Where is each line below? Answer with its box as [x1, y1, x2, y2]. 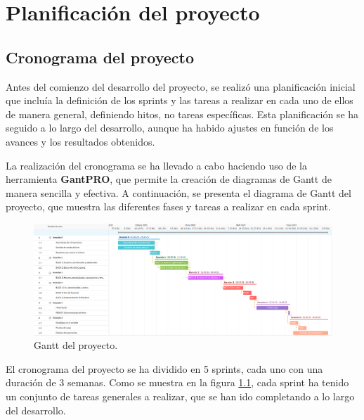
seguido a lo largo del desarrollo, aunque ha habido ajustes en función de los [6, 120, 334, 135]
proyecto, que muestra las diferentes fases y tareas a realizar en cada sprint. [6, 199, 331, 214]
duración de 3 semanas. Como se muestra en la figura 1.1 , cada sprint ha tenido [6, 375, 349, 390]
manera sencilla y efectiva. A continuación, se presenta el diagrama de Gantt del [6, 185, 351, 200]
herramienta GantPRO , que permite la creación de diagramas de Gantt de [6, 172, 332, 186]
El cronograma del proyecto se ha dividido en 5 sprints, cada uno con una [6, 361, 323, 376]
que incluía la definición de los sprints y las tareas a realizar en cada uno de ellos [6, 93, 353, 108]
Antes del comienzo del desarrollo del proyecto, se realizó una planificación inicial [6, 79, 356, 94]
